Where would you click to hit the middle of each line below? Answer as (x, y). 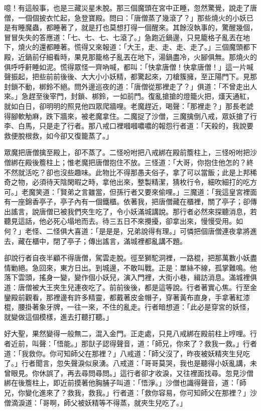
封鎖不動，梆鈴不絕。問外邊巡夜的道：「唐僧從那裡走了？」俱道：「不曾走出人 (130, 86)
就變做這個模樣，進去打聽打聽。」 (58, 316)
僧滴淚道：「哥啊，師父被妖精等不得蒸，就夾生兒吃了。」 (95, 402)
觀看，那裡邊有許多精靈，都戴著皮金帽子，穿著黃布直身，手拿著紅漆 (137, 297)
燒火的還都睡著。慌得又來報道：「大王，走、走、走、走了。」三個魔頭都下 (137, 47)
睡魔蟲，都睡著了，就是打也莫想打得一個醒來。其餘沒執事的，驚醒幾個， (137, 27)
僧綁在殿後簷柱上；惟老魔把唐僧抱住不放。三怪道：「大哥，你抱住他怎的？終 (129, 162)
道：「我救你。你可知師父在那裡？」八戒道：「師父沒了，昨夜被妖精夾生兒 (123, 353)
